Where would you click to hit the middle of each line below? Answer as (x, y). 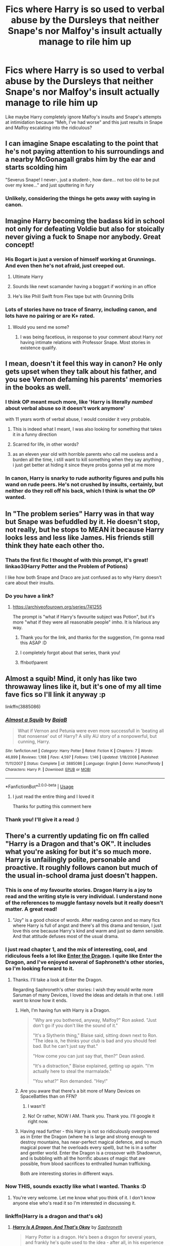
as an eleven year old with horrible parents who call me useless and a (85, 454)
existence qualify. (38, 348)
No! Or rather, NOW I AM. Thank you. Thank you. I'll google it (91, 1116)
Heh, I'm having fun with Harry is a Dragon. (65, 1010)
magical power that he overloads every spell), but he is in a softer (88, 1147)
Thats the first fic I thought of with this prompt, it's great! (77, 560)
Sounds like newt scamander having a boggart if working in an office (84, 287)
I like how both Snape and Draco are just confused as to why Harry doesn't (83, 577)
